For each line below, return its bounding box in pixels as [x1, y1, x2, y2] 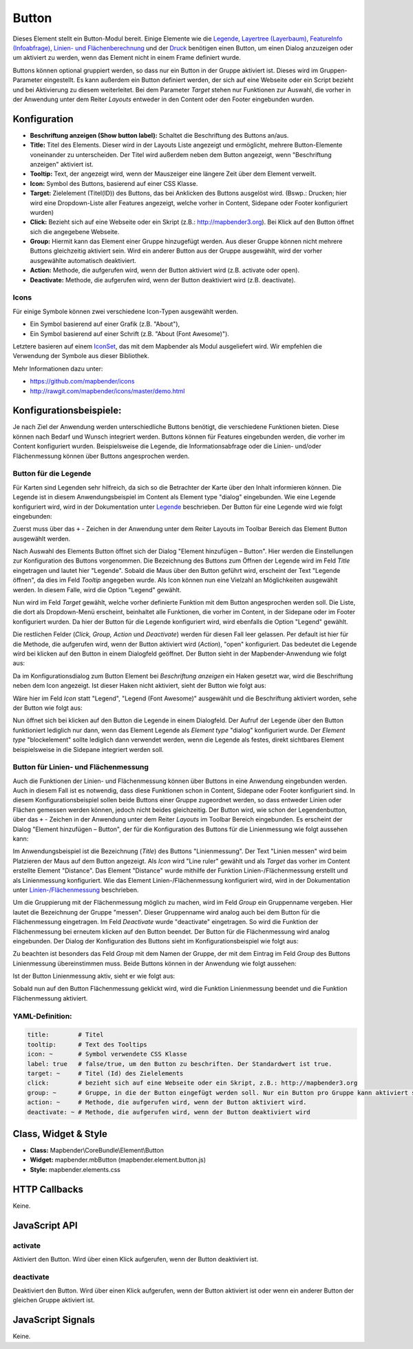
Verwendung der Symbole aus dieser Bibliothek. [12, 352, 149, 360]
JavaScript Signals [12, 1314, 96, 1326]
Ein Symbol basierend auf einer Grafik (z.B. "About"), [30, 320, 180, 328]
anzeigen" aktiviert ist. [30, 160, 94, 168]
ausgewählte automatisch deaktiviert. [30, 256, 137, 264]
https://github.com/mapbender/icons [30, 377, 135, 386]
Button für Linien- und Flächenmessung [12, 762, 149, 772]
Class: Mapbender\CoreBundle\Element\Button [30, 1147, 165, 1155]
